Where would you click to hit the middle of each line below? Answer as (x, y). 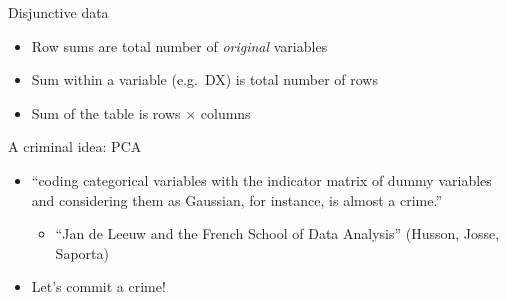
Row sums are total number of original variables (179, 45)
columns (225, 112)
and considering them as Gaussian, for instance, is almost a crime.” (237, 199)
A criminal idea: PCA (75, 146)
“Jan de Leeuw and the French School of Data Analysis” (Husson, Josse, (277, 233)
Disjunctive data (58, 12)
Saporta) (82, 252)
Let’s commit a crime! (98, 286)
